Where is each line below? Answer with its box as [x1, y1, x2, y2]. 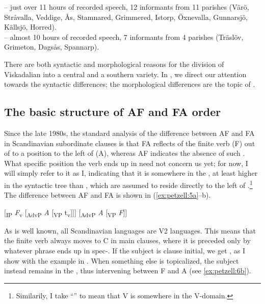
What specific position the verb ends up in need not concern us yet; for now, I [4, 157, 248, 168]
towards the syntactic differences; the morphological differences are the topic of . [4, 79, 255, 89]
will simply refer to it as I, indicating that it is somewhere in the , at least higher [4, 168, 258, 178]
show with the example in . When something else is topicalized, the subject [4, 255, 239, 266]
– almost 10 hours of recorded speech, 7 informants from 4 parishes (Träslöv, [4, 31, 244, 42]
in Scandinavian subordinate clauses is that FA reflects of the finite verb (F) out [4, 137, 255, 148]
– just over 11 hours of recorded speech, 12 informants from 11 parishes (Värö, [4, 2, 249, 12]
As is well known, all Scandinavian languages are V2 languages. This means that [4, 225, 256, 236]
